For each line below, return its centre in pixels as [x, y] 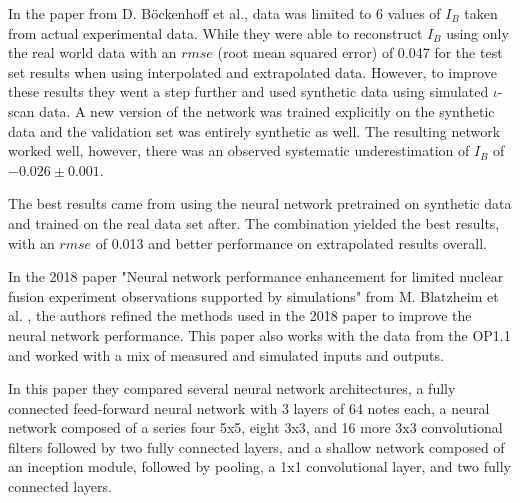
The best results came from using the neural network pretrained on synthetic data [260, 203]
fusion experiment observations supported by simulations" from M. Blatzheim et [253, 295]
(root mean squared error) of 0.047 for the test [360, 52]
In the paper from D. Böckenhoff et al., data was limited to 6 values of [224, 13]
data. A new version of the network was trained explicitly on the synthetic [267, 110]
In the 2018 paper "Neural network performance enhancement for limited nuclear [256, 276]
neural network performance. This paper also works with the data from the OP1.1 [259, 334]
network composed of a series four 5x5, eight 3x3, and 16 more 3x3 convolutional [255, 427]
